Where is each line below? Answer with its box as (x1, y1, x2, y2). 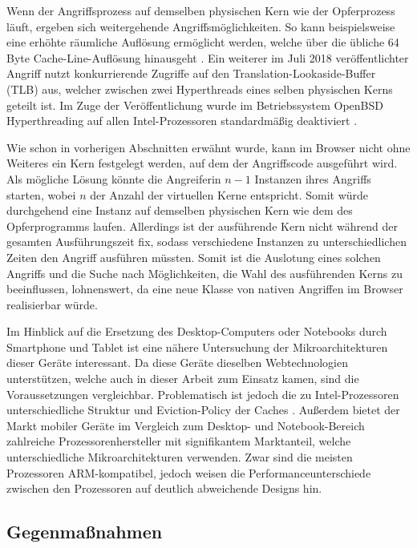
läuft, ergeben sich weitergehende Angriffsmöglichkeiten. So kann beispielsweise (6, 18, 395, 34)
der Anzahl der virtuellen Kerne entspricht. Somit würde (90, 186, 369, 203)
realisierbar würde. (6, 296, 98, 312)
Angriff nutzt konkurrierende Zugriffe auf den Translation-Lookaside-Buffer (6, 65, 376, 82)
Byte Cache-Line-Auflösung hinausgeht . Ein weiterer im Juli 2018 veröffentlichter (6, 49, 409, 66)
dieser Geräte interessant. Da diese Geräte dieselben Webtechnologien (6, 354, 348, 371)
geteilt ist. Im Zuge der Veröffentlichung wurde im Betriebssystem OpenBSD (6, 96, 384, 113)
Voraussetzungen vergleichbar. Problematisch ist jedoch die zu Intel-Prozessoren (6, 385, 399, 402)
